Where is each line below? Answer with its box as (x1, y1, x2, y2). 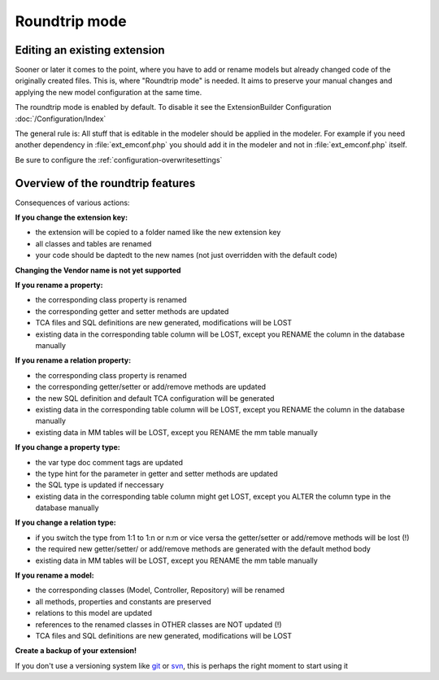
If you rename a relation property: (15, 355, 132, 365)
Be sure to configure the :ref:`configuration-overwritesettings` (15, 155, 223, 164)
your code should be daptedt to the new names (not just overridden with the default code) (35, 251, 337, 260)
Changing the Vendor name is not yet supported (15, 265, 181, 275)
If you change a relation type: (15, 517, 117, 528)
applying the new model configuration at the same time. (15, 87, 202, 97)
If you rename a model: (15, 570, 95, 581)
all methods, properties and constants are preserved (35, 596, 211, 606)
